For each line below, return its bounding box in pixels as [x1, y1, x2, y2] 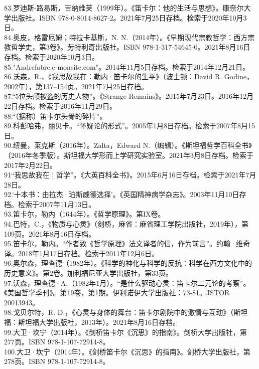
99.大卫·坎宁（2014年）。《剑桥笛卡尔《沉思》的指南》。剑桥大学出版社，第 [4, 326, 247, 337]
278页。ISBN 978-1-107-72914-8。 [4, 356, 110, 366]
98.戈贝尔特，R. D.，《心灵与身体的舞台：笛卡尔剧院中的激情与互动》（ [4, 307, 234, 317]
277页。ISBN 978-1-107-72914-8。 [4, 336, 110, 347]
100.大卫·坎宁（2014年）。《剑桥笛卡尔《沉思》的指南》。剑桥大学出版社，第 [4, 346, 250, 356]
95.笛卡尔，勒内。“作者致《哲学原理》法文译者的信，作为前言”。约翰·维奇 [4, 238, 250, 249]
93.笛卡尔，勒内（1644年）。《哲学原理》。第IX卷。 [4, 209, 165, 219]
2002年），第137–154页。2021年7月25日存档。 [4, 81, 148, 91]
